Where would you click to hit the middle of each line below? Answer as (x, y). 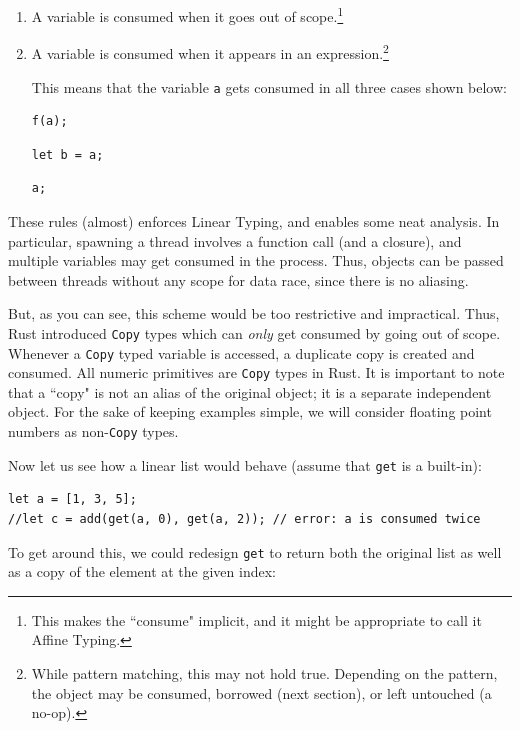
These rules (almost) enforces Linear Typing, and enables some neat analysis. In (254, 220)
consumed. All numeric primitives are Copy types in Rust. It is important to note (256, 372)
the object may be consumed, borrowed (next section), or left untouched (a (261, 692)
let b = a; (67, 154)
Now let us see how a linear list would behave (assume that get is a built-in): (245, 464)
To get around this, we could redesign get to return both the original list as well (255, 551)
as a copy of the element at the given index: (142, 571)
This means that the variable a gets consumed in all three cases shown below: (269, 86)
